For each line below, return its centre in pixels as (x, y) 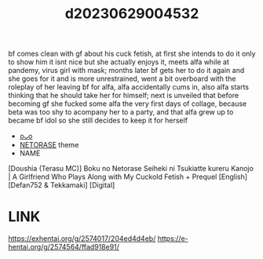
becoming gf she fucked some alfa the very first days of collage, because (128, 104)
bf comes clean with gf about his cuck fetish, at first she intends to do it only (132, 54)
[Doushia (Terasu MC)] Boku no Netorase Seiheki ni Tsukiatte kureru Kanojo (131, 169)
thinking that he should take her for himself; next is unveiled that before (124, 96)
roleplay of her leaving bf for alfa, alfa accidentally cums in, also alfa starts (129, 87)
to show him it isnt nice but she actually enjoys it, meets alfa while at (119, 62)
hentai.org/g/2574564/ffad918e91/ (64, 247)
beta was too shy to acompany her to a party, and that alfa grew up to (121, 112)
